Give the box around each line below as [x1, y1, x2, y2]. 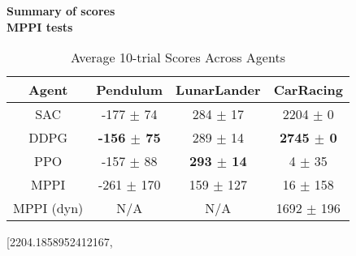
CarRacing [273, 80, 343, 100]
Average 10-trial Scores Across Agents [70, 48, 285, 67]
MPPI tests [7, 18, 73, 35]
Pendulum [96, 80, 163, 100]
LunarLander [176, 80, 261, 100]
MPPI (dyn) [13, 198, 84, 218]
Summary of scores [7, 2, 115, 19]
